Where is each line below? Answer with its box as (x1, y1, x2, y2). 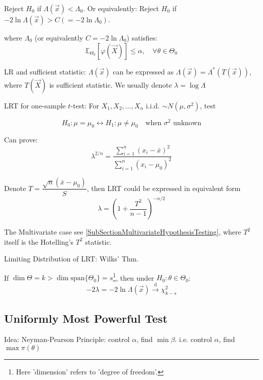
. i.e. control (174, 334, 212, 345)
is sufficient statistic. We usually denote (49, 79, 172, 90)
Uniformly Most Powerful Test (4, 310, 168, 326)
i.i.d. (146, 100, 160, 110)
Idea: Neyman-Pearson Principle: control (4, 334, 130, 345)
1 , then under (113, 271, 154, 283)
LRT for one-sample (4, 100, 66, 110)
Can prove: (4, 134, 38, 145)
